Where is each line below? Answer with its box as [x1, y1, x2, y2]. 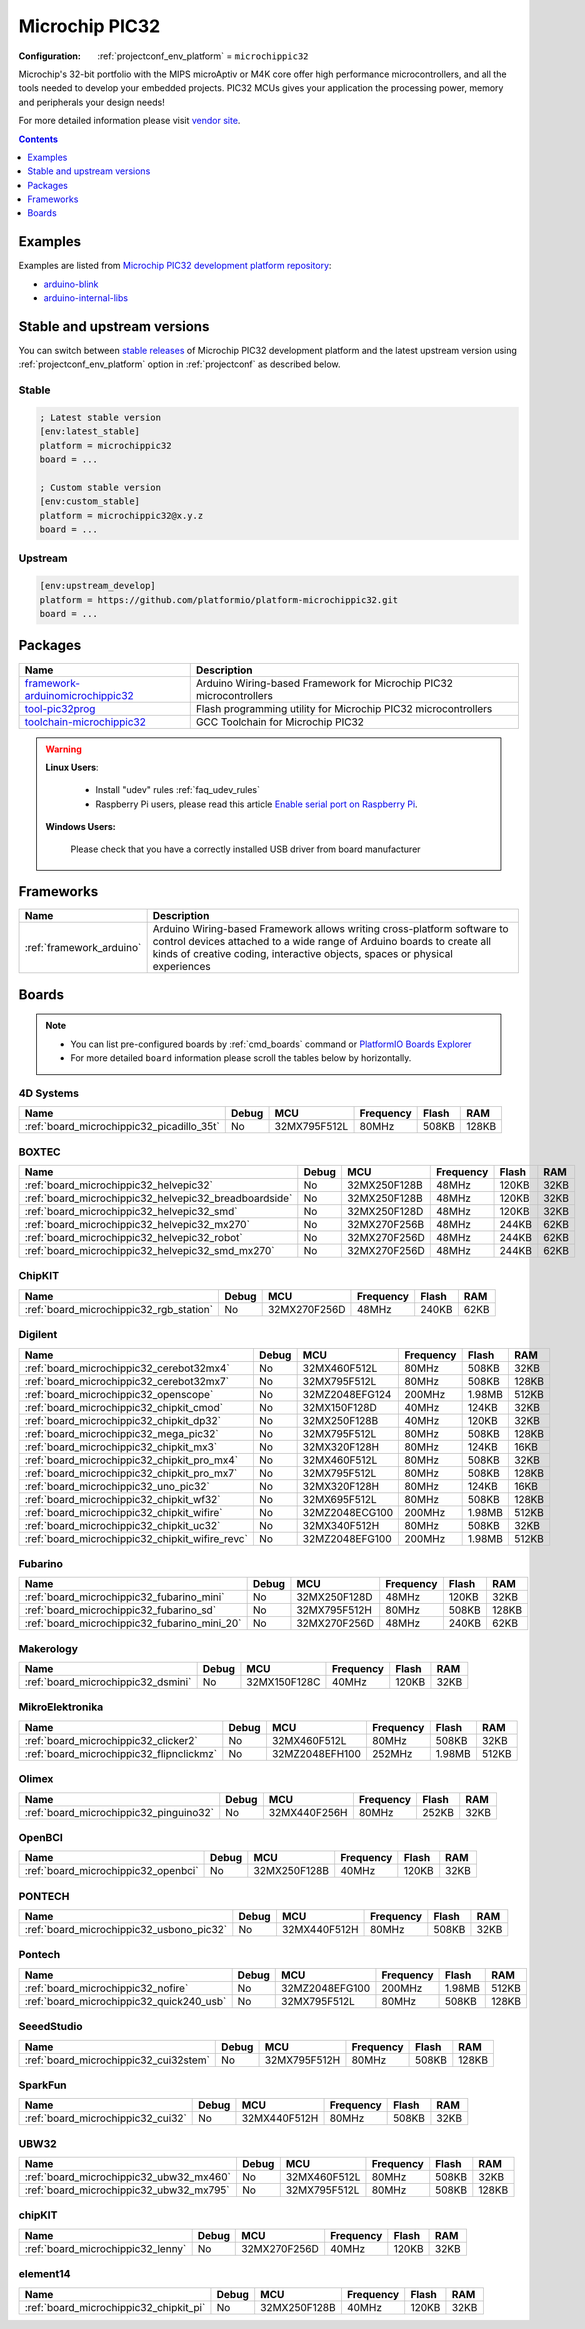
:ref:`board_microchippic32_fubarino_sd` [24, 1603, 217, 1617]
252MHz [371, 1746, 413, 1760]
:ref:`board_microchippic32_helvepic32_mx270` [24, 1218, 250, 1232]
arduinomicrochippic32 [24, 688, 134, 702]
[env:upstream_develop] [39, 580, 157, 592]
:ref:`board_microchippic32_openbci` [24, 1864, 199, 1878]
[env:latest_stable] [39, 426, 140, 437]
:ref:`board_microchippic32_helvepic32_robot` [24, 1231, 244, 1245]
